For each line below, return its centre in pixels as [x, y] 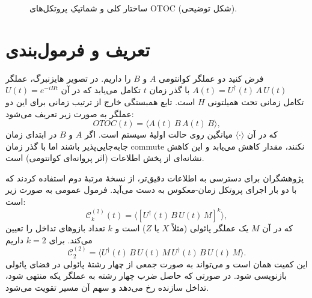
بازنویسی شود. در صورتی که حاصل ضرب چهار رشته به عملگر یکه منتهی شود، [146, 275]
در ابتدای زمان [31, 134]
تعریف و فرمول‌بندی [78, 49]
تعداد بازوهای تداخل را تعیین [55, 228]
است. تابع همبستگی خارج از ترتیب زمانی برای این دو [100, 101]
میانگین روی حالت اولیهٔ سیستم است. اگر [158, 134]
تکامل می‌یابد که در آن [101, 90]
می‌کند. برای [71, 239]
